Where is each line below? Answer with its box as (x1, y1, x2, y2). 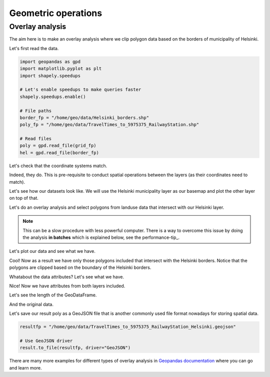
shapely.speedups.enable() (19, 94, 86, 100)
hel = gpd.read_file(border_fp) (19, 150, 99, 155)
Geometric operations (9, 8, 102, 19)
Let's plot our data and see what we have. (9, 248, 96, 254)
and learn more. (9, 364, 42, 370)
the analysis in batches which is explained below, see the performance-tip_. (22, 234, 180, 240)
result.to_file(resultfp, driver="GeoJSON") (19, 345, 131, 350)
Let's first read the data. (9, 45, 59, 51)
